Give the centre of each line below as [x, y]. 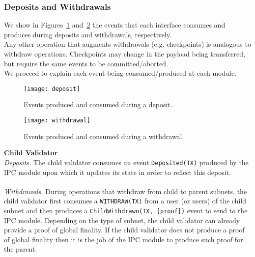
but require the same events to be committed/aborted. [86, 63]
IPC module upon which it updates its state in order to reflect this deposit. [117, 172]
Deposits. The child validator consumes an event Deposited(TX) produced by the [126, 162]
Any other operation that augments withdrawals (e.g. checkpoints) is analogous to [127, 44]
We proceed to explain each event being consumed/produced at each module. [120, 73]
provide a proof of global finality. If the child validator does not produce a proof [124, 230]
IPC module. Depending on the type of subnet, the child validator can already [122, 220]
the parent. [21, 249]
